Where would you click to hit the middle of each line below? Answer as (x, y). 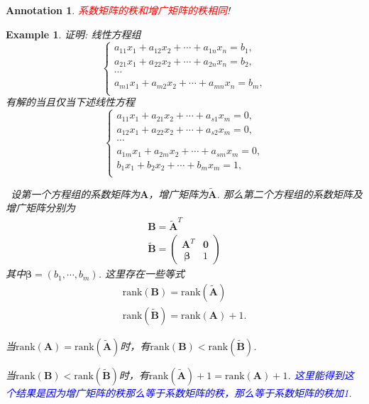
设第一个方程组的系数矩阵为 (76, 193)
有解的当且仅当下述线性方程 (70, 102)
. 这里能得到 (316, 375)
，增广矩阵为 (178, 193)
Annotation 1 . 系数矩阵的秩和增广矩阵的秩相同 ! (118, 10)
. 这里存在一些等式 (141, 274)
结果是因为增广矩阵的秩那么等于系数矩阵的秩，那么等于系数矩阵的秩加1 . (183, 393)
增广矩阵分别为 (40, 208)
